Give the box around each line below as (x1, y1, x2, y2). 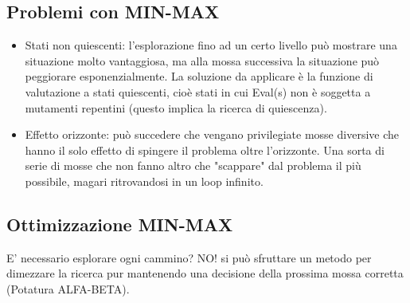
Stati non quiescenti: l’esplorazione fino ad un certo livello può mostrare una (25, 37, 397, 53)
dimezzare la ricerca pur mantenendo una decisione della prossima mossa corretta (6, 265, 404, 281)
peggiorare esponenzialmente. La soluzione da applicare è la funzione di (25, 68, 373, 85)
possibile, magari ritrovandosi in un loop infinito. (25, 172, 264, 189)
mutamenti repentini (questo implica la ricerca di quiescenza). (25, 99, 327, 116)
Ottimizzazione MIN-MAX (6, 211, 233, 236)
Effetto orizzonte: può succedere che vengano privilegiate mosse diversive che (25, 126, 399, 143)
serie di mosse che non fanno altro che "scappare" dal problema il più (25, 157, 361, 174)
